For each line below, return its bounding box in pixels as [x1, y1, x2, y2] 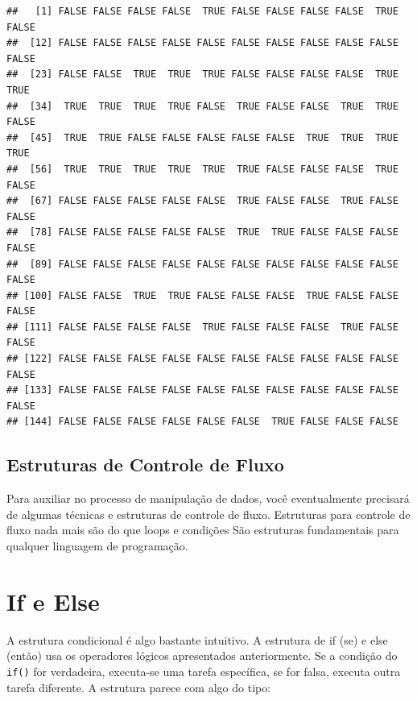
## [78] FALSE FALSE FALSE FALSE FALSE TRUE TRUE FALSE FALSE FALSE [6, 226, 398, 239]
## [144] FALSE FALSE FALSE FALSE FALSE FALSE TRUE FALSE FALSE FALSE [6, 416, 398, 428]
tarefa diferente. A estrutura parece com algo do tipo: [6, 678, 271, 695]
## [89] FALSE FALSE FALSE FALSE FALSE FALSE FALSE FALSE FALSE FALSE [6, 258, 398, 270]
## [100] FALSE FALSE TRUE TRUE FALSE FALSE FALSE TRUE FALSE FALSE [6, 289, 398, 301]
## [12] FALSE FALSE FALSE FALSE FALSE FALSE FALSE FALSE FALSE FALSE [6, 37, 398, 49]
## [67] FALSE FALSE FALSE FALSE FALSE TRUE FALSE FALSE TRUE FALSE [6, 195, 398, 207]
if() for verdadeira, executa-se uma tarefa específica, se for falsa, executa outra [6, 662, 401, 679]
